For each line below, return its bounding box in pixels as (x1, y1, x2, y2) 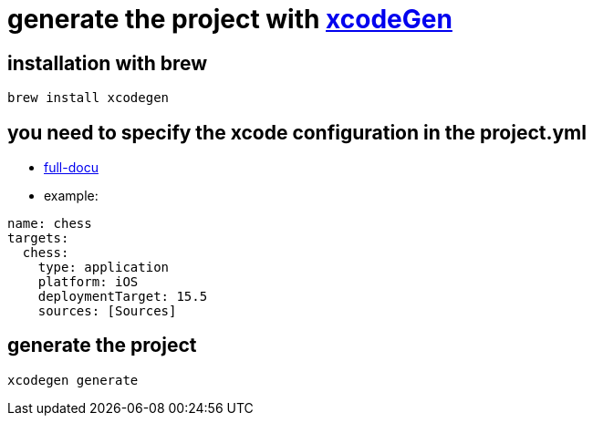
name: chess (7, 216, 92, 232)
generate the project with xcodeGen (7, 4, 453, 35)
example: (44, 188, 99, 204)
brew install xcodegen (7, 90, 170, 106)
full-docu (44, 160, 99, 176)
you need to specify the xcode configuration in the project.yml (7, 120, 587, 144)
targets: (7, 231, 69, 246)
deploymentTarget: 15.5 (37, 289, 208, 304)
